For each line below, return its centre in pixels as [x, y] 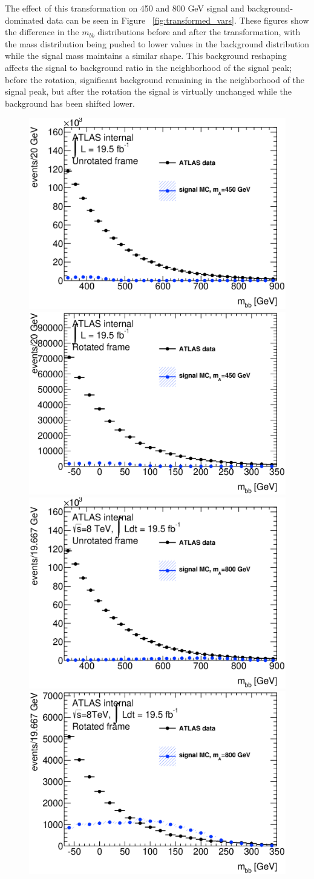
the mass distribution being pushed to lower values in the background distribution [157, 43]
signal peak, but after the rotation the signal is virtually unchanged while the [149, 91]
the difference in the [42, 32]
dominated [25, 20]
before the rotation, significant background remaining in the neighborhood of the [155, 79]
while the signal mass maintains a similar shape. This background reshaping [146, 56]
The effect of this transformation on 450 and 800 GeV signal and [125, 8]
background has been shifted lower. [70, 103]
